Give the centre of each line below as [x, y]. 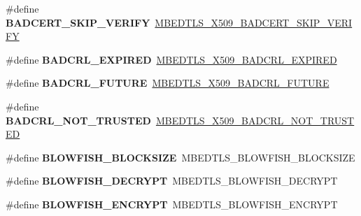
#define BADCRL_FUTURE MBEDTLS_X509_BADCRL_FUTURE [168, 83]
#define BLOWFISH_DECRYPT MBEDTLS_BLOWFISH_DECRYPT [172, 181]
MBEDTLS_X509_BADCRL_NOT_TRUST [255, 120]
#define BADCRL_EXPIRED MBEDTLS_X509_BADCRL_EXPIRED [171, 59]
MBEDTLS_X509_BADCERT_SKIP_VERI [254, 22]
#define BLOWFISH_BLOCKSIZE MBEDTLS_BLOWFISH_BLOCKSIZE [180, 157]
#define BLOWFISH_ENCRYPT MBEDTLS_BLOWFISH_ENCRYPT [172, 204]
